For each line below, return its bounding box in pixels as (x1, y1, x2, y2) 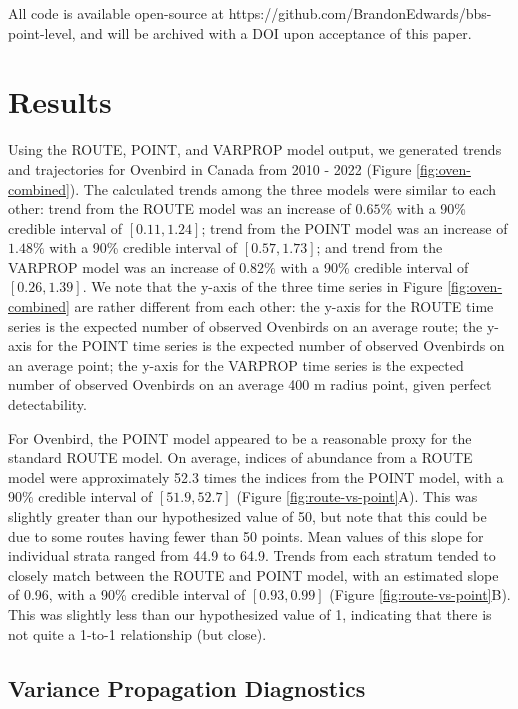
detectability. (8, 394, 87, 415)
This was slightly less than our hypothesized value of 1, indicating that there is (8, 603, 492, 624)
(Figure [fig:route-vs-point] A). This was (236, 486, 478, 507)
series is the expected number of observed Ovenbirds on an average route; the (8, 315, 483, 336)
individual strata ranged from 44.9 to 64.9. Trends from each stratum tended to (8, 545, 496, 566)
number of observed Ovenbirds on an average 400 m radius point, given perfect (8, 374, 492, 395)
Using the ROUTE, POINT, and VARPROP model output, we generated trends (8, 139, 502, 160)
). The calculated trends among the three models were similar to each (69, 178, 497, 199)
